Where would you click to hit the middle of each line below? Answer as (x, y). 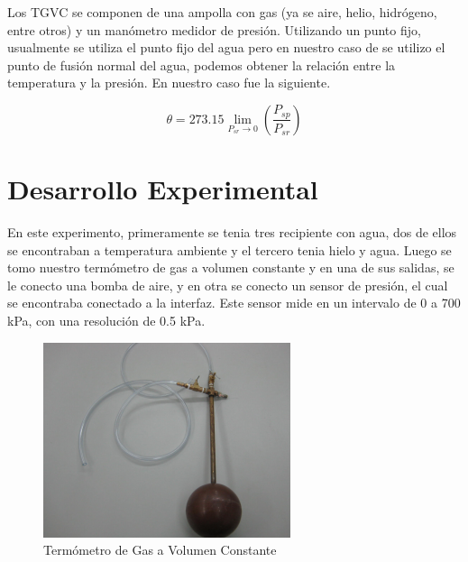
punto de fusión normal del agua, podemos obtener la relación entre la (202, 64)
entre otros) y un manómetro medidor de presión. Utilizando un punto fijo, (214, 29)
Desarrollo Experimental (163, 189)
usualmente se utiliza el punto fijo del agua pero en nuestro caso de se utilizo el (226, 47)
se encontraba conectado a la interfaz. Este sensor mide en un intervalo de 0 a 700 (234, 303)
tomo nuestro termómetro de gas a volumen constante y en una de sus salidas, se (231, 267)
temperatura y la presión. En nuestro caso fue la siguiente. (169, 83)
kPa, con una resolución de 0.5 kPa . (106, 321)
